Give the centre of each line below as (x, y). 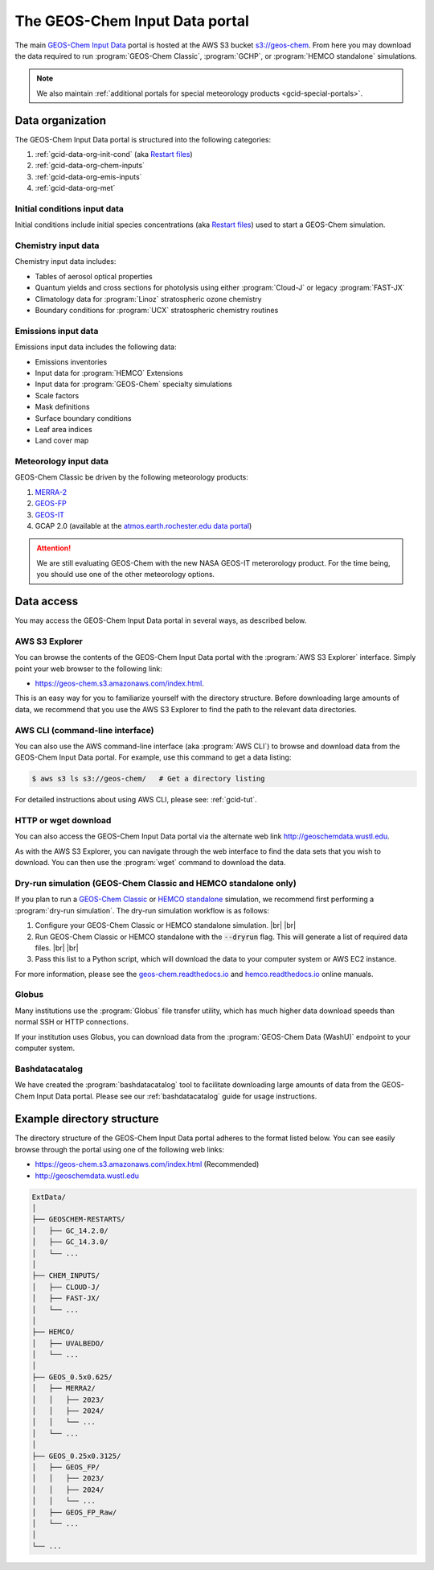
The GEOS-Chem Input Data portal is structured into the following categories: (143, 139)
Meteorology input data (61, 461)
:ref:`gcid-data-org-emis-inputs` (88, 176)
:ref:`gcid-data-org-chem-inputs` (90, 166)
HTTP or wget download (63, 821)
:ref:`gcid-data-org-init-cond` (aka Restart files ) (114, 155)
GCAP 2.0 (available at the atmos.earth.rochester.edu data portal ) (143, 526)
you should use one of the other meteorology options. (126, 575)
